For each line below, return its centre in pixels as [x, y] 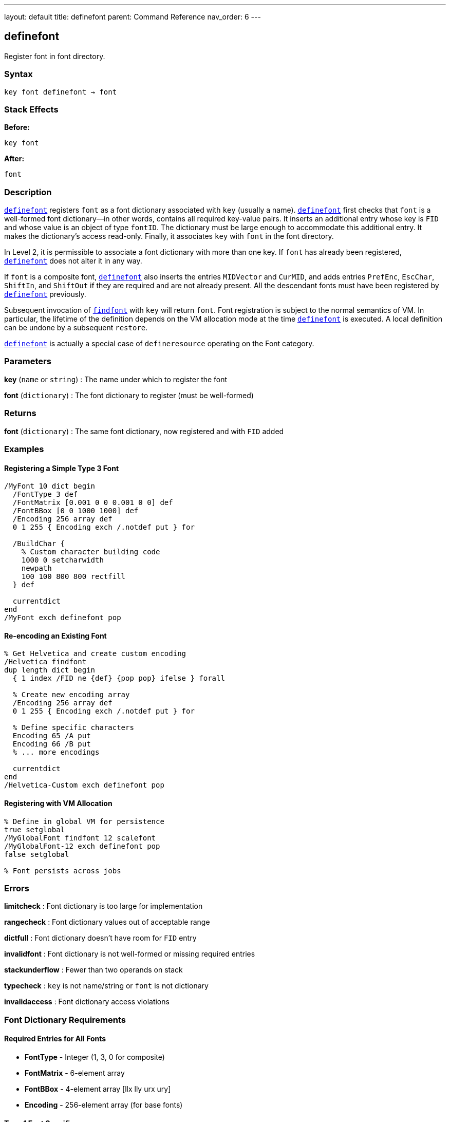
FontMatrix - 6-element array [75, 1073]
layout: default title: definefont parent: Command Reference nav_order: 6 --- [133, 17]
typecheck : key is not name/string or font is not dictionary [106, 986]
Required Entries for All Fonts [55, 1039]
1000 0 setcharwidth [62, 560]
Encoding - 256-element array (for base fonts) [104, 1105]
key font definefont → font [61, 92]
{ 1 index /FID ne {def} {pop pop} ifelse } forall [119, 678]
